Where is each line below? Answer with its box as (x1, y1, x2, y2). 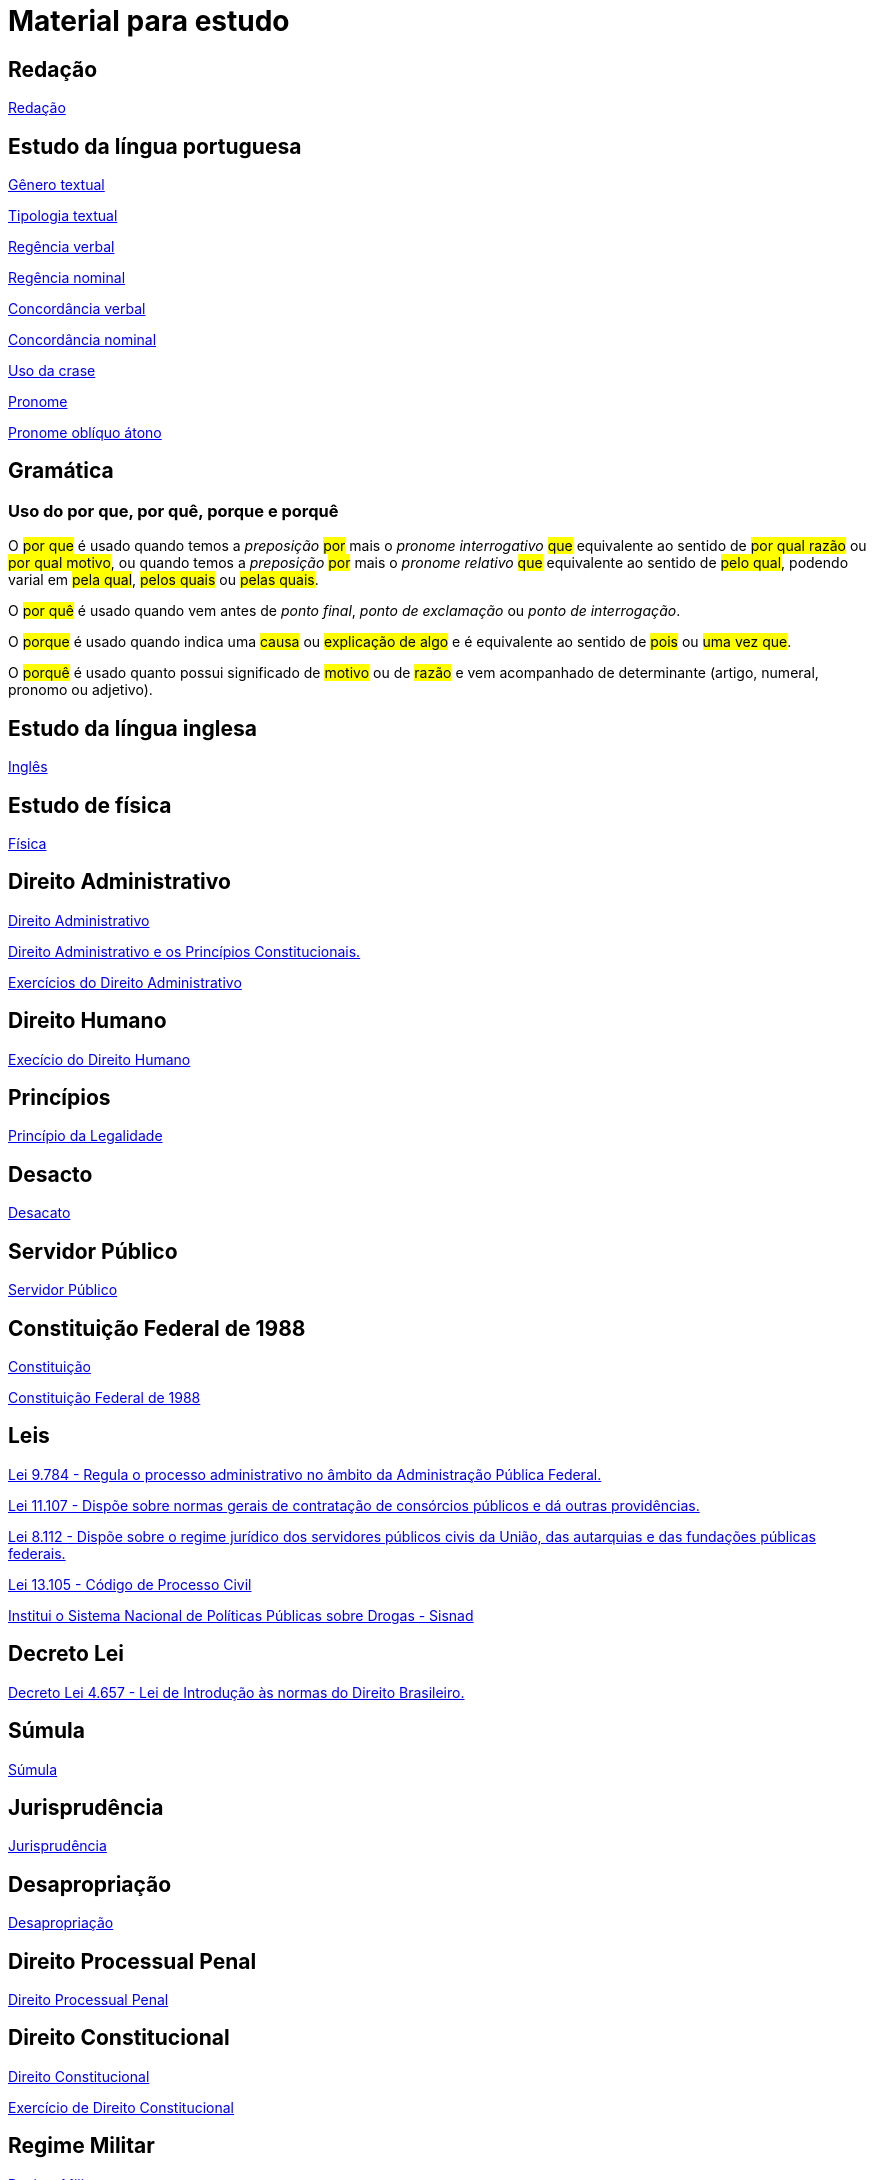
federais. (8, 1544, 66, 1562)
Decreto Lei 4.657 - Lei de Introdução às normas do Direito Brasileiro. (8, 1683, 465, 1701)
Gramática (8, 458, 114, 484)
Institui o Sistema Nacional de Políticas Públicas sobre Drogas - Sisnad (8, 1606, 474, 1624)
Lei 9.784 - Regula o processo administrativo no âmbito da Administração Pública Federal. (8, 1465, 602, 1483)
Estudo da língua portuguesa (8, 133, 302, 159)
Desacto (8, 1161, 93, 1187)
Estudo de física (8, 792, 172, 818)
